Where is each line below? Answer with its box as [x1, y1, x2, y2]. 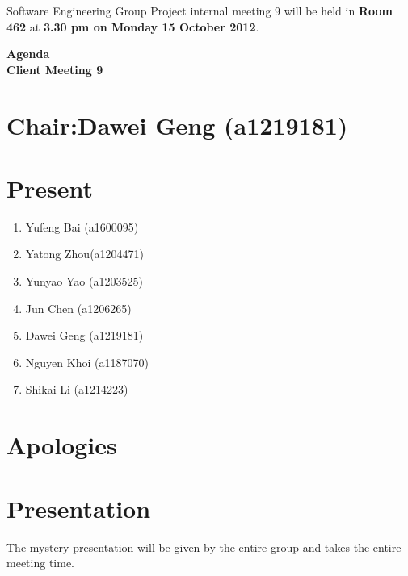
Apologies [6, 428, 117, 461]
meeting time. [6, 554, 74, 571]
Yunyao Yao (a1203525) [25, 273, 143, 290]
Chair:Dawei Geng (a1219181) [6, 108, 348, 141]
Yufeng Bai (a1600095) [25, 218, 139, 235]
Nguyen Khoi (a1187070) [25, 353, 149, 370]
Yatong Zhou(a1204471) [25, 245, 145, 262]
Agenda [6, 45, 50, 62]
